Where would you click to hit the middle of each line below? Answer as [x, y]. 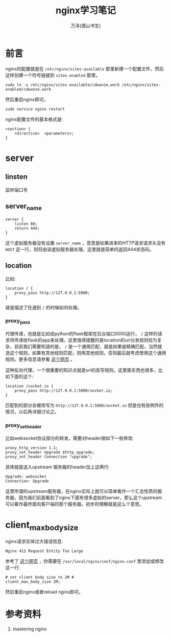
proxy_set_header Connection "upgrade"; [49, 457]
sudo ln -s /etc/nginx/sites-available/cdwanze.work [63, 85]
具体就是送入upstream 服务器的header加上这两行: [57, 467]
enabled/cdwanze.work [28, 89]
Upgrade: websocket [26, 476]
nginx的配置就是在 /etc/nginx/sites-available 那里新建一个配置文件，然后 [85, 69]
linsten [17, 177]
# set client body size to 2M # [40, 577]
